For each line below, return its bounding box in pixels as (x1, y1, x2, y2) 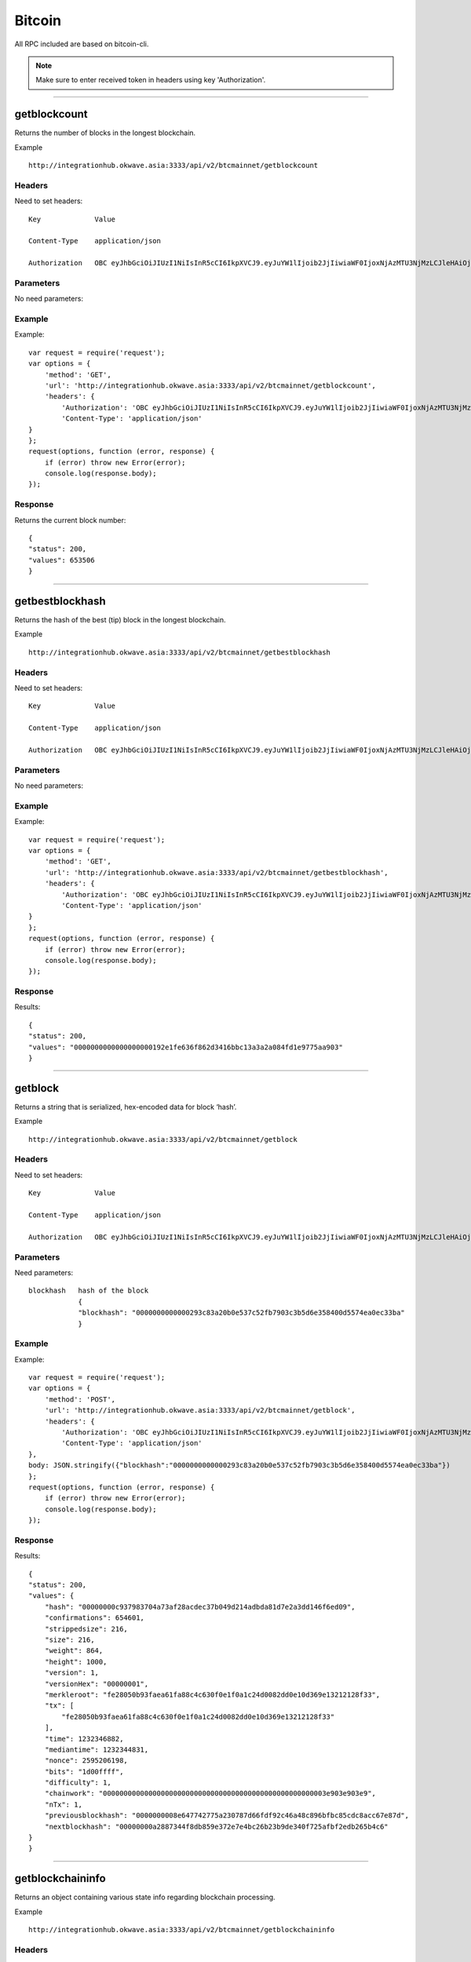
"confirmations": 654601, (44, 1614, 145, 1622)
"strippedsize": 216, (44, 1625, 129, 1633)
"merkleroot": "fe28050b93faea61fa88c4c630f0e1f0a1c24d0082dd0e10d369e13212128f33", (44, 1690, 381, 1699)
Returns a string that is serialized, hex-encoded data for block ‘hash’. (14, 1102, 237, 1111)
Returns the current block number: (14, 515, 126, 525)
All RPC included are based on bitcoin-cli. (14, 39, 149, 49)
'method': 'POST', (44, 1395, 116, 1404)
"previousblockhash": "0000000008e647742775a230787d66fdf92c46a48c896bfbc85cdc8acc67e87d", (44, 1811, 410, 1820)
